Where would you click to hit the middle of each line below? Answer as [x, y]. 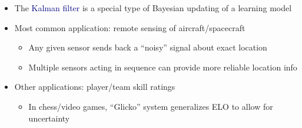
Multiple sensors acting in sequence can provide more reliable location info [163, 67]
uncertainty [49, 118]
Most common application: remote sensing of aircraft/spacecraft [130, 27]
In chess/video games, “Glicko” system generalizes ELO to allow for [151, 106]
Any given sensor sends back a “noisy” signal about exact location [148, 47]
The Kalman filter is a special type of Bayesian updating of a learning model [153, 8]
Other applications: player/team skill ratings [95, 87]
